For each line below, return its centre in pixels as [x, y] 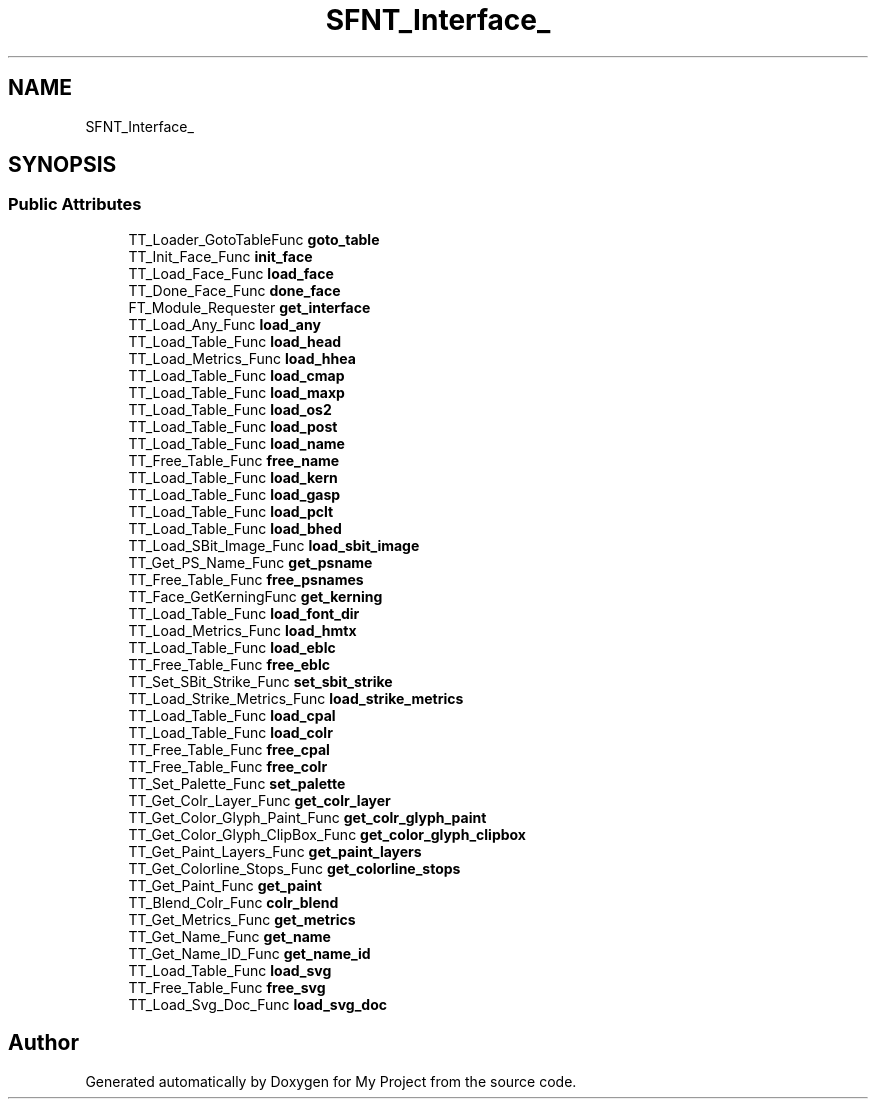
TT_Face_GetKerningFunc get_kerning [255, 596]
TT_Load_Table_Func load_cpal [232, 715]
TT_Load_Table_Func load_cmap [236, 375]
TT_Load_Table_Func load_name [236, 443]
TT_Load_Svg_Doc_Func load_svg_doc [257, 1004]
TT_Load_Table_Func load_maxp [236, 392]
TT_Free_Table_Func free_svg [227, 987]
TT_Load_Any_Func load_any [224, 324]
